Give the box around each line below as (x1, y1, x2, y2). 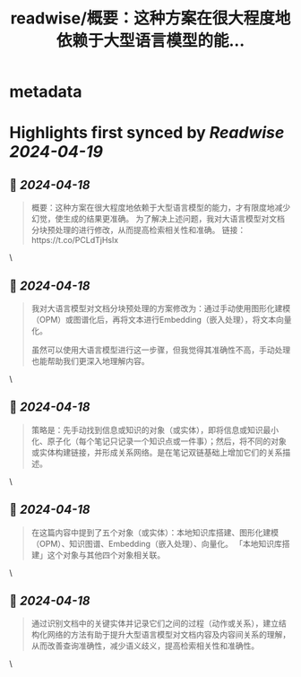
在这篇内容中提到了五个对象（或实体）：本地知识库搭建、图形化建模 (30, 526, 279, 538)
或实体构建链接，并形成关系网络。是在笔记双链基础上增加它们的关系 (30, 447, 283, 457)
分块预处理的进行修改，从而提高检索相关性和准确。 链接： (30, 225, 246, 236)
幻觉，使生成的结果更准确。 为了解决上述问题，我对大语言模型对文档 (30, 213, 285, 224)
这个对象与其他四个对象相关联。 (47, 549, 166, 560)
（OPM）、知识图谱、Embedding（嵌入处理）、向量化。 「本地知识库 (30, 538, 282, 549)
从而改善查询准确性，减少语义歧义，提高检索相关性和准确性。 (30, 640, 260, 651)
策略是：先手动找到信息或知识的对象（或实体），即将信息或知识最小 (30, 424, 279, 435)
